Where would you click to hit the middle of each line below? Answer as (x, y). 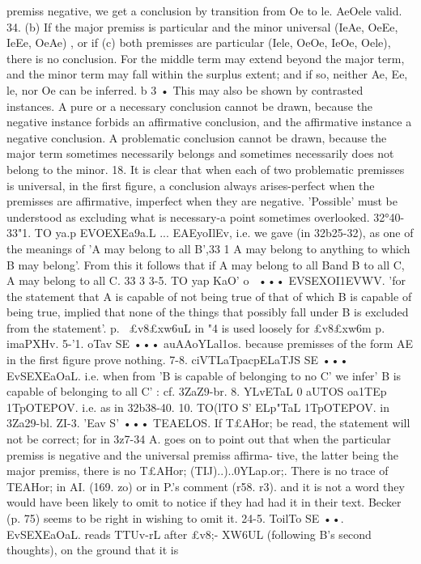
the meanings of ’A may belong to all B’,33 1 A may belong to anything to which (208, 248)
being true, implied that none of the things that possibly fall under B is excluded (208, 312)
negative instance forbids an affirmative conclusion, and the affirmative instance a (209, 122)
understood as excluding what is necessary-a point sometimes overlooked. (188, 216)
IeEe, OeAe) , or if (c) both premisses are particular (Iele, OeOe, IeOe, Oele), (199, 42)
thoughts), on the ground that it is (93, 550)
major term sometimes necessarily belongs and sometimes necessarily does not (200, 153)
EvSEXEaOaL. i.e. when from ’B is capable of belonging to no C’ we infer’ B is (204, 375)
